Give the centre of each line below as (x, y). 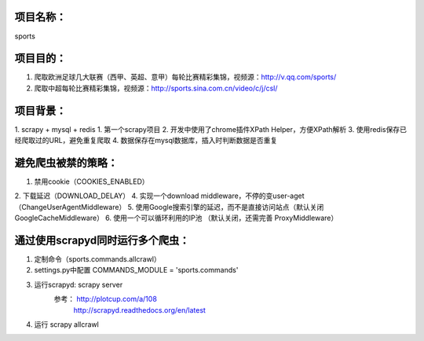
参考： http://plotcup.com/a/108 (105, 299)
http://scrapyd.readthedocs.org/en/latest (139, 310)
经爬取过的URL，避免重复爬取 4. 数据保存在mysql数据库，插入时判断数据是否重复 (146, 141)
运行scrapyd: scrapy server (79, 284)
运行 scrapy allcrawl (67, 324)
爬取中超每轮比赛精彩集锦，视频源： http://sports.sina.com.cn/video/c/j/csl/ (156, 88)
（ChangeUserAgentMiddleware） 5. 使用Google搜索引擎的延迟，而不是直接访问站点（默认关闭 (169, 207)
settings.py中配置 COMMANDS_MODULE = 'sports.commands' (136, 270)
